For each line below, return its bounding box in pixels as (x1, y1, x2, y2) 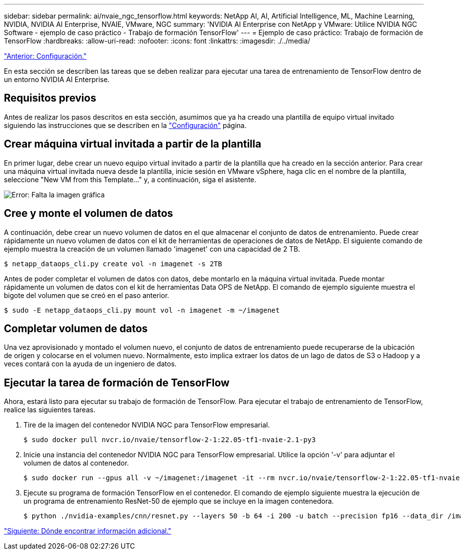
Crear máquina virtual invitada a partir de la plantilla (4, 138, 261, 150)
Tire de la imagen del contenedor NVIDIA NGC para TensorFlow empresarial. (23, 421, 270, 429)
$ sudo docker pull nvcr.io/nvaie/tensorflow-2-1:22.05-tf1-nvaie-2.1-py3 (23, 436, 316, 444)
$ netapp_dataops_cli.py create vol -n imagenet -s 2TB (4, 259, 222, 268)
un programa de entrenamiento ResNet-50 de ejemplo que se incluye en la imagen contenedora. (23, 497, 334, 506)
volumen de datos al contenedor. (23, 459, 129, 468)
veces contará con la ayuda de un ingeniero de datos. (4, 360, 177, 368)
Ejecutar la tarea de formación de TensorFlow (4, 376, 230, 389)
